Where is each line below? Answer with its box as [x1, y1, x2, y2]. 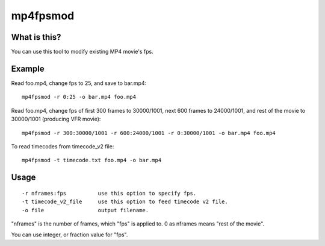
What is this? [11, 32, 61, 42]
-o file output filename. [22, 207, 149, 213]
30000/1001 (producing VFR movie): [11, 115, 101, 123]
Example [11, 63, 45, 74]
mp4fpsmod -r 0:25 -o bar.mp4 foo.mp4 [22, 93, 137, 101]
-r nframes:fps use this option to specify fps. [22, 190, 197, 197]
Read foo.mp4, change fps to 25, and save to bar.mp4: [11, 79, 147, 87]
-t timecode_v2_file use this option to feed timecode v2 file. [22, 198, 228, 205]
